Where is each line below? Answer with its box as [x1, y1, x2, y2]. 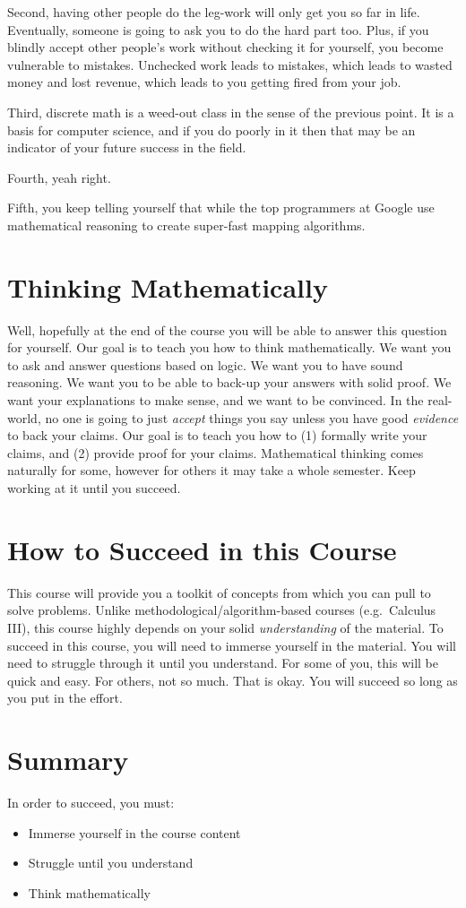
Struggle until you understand [28, 853, 194, 872]
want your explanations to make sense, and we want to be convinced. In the [7, 391, 424, 410]
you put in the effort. [7, 688, 123, 707]
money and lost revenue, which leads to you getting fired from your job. [7, 73, 401, 91]
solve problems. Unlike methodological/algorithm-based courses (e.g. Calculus [7, 601, 436, 619]
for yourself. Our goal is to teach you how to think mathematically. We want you [7, 338, 452, 357]
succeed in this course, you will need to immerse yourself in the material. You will [7, 636, 457, 654]
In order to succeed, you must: [7, 793, 175, 811]
